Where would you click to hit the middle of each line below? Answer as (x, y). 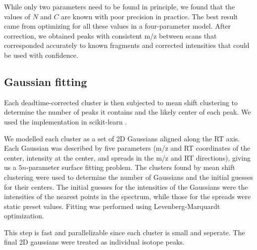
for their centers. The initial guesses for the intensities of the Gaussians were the (126, 187)
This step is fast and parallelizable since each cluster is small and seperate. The (125, 232)
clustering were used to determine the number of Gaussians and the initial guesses (128, 177)
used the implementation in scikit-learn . (66, 121)
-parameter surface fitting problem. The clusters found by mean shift (131, 167)
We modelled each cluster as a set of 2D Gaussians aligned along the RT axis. (122, 138)
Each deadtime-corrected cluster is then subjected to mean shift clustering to (121, 102)
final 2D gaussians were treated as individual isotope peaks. (94, 242)
